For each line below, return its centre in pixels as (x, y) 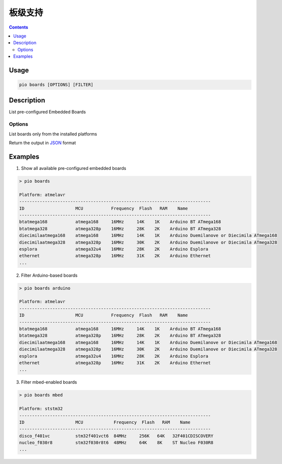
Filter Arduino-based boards (49, 275)
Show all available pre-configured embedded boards (74, 168)
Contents (19, 27)
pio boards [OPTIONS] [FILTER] (56, 85)
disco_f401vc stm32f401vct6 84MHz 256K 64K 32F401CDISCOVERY (116, 436)
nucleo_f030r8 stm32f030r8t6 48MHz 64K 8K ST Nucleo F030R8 (116, 443)
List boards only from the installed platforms (53, 134)
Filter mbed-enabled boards (49, 382)
